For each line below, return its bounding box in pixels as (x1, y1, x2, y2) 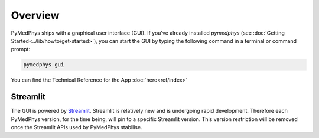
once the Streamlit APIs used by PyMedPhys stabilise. (11, 123, 142, 130)
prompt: (11, 46, 31, 53)
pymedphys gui (23, 62, 64, 68)
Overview (11, 9, 60, 22)
